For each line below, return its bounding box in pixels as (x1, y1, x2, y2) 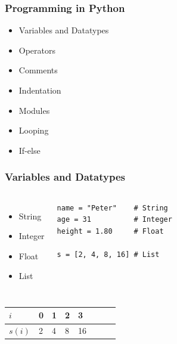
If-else (18, 144, 41, 156)
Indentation (18, 84, 61, 96)
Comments (18, 64, 58, 76)
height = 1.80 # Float (57, 227, 164, 235)
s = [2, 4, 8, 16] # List (57, 250, 160, 259)
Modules (18, 104, 50, 116)
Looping (18, 124, 49, 137)
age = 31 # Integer (57, 215, 172, 224)
